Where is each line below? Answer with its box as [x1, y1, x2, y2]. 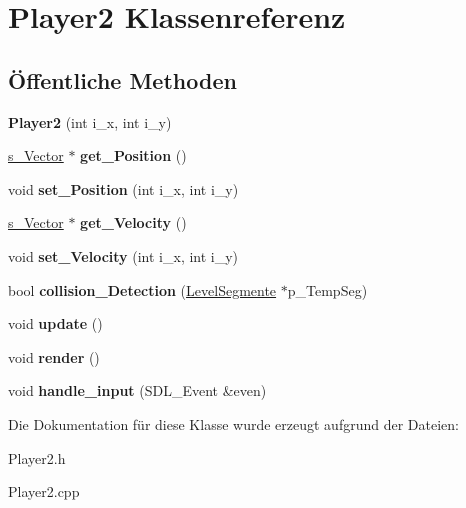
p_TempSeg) [287, 279, 368, 300]
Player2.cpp [8, 481, 80, 502]
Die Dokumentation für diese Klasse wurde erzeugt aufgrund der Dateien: [8, 413, 459, 434]
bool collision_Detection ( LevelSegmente [8, 279, 277, 300]
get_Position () [80, 145, 187, 166]
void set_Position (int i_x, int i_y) [8, 178, 239, 199]
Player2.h [8, 447, 66, 468]
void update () [8, 313, 103, 334]
